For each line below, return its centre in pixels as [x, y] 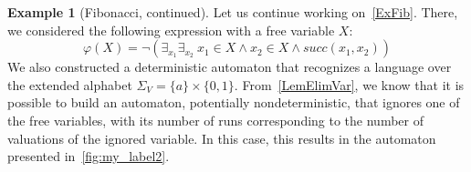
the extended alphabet [70, 84]
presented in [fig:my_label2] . [89, 156]
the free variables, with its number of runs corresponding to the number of [215, 120]
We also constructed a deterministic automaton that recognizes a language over [230, 67]
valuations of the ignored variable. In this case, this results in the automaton [222, 138]
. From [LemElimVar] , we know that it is [349, 84]
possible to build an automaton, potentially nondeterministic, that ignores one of [234, 102]
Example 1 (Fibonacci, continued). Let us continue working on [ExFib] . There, [233, 12]
